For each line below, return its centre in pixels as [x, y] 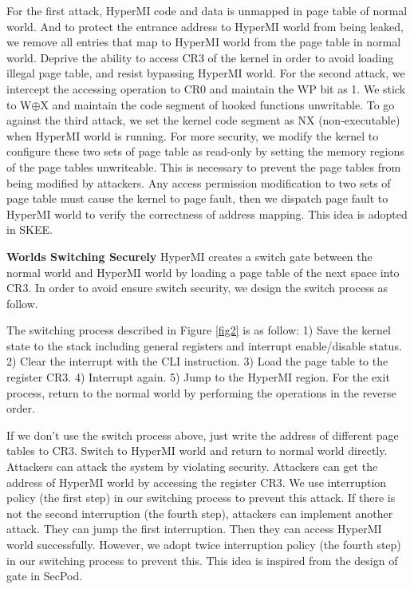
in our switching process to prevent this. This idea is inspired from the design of [202, 560]
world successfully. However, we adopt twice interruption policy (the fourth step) [204, 544]
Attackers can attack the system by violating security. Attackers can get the [192, 466]
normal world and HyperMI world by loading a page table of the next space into [203, 272]
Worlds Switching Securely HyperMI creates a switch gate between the [189, 256]
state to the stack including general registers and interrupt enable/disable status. [204, 345]
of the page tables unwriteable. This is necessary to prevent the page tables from [204, 166]
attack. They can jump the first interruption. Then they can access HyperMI [194, 529]
